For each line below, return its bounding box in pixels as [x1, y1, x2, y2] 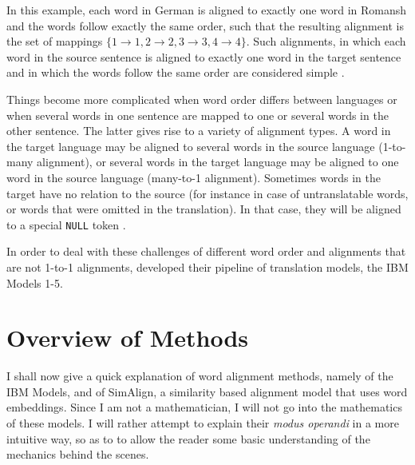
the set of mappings [6, 33, 103, 50]
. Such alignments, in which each [246, 33, 406, 50]
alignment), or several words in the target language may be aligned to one [37, 153, 399, 170]
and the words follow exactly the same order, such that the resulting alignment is [6, 17, 404, 34]
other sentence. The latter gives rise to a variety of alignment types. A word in [6, 122, 391, 139]
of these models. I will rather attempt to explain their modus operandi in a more [6, 415, 399, 431]
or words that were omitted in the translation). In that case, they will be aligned [6, 201, 401, 217]
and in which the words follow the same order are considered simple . [6, 64, 345, 81]
